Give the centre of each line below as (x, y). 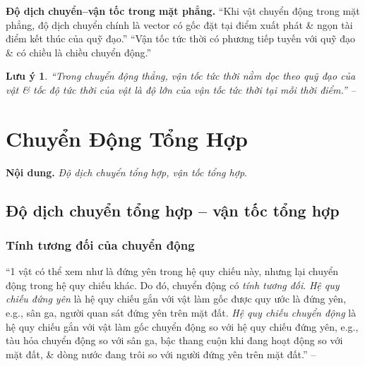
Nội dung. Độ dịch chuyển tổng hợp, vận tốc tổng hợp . (126, 172)
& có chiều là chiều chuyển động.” (79, 52)
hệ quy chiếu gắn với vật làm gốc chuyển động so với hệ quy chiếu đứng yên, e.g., (182, 326)
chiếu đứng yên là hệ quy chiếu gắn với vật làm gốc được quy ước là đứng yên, (176, 299)
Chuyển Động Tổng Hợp (127, 138)
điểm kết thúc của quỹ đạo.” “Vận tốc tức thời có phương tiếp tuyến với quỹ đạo (181, 38)
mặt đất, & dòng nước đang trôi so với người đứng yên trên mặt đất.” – (161, 354)
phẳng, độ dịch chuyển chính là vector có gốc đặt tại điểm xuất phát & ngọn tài (179, 24)
